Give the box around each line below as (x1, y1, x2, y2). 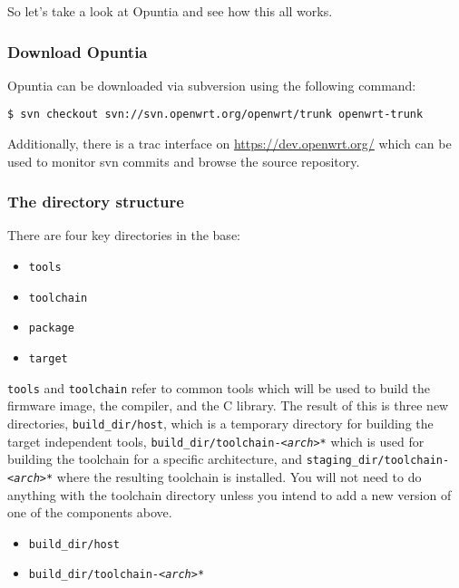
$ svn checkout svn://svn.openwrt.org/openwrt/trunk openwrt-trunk (7, 108, 424, 121)
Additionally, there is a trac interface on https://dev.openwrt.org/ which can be (7, 134, 452, 153)
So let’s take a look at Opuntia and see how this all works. (7, 2, 333, 20)
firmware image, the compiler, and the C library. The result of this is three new (7, 396, 449, 415)
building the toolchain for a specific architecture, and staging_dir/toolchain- (7, 449, 450, 468)
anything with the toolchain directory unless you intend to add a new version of (7, 485, 452, 504)
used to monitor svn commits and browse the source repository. (7, 151, 360, 170)
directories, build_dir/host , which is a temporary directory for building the (7, 413, 434, 432)
